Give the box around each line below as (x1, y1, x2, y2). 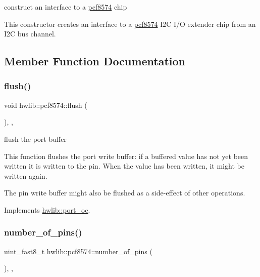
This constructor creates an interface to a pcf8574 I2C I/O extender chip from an (4, 18, 256, 29)
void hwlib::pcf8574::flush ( (4, 99, 87, 110)
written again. (4, 170, 47, 181)
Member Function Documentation (4, 53, 186, 69)
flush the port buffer (4, 133, 67, 144)
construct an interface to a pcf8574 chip (4, 2, 127, 12)
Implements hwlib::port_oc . (4, 204, 90, 215)
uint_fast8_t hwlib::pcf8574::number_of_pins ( (4, 246, 152, 256)
